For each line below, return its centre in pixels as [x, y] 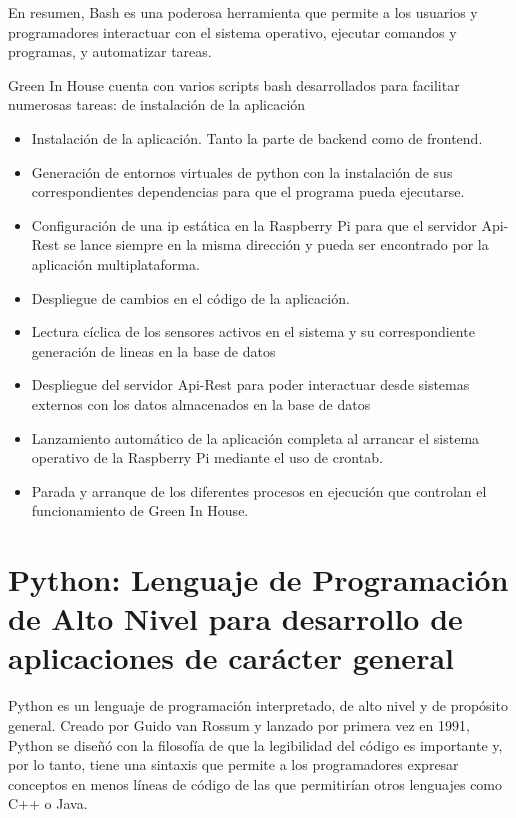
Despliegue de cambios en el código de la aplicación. [190, 297]
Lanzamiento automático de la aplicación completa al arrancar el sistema [255, 437]
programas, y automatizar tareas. [110, 51]
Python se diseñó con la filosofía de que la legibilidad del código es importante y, [255, 744]
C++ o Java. [48, 803]
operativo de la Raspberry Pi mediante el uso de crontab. [207, 457]
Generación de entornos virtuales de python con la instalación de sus [242, 171]
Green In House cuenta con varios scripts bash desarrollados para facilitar [234, 84]
